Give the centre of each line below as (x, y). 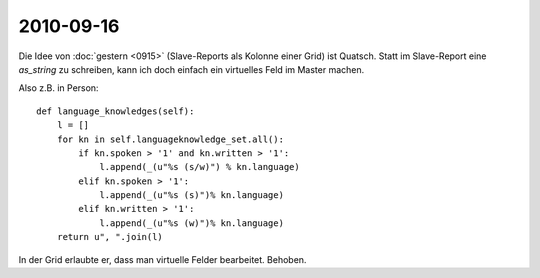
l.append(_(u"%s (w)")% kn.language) (192, 223)
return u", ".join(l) (110, 237)
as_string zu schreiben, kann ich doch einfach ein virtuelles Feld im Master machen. (191, 69)
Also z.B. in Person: (58, 88)
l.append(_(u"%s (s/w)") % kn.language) (199, 167)
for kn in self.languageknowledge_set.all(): (170, 139)
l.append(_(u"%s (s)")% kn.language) (192, 195)
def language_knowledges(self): (115, 111)
